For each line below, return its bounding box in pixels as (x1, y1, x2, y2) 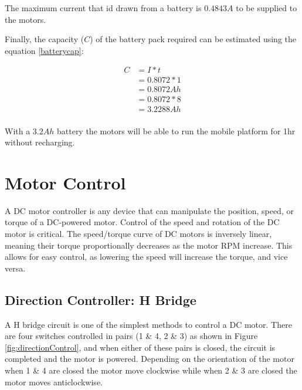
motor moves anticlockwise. (5, 375, 103, 388)
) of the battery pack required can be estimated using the (90, 33, 296, 45)
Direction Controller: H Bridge (5, 290, 196, 308)
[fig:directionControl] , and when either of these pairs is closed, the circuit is (5, 341, 276, 353)
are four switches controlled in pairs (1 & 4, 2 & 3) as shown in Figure (5, 330, 258, 342)
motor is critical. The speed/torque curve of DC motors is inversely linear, (5, 228, 272, 240)
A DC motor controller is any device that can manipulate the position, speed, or (5, 204, 294, 216)
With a (5, 124, 30, 137)
